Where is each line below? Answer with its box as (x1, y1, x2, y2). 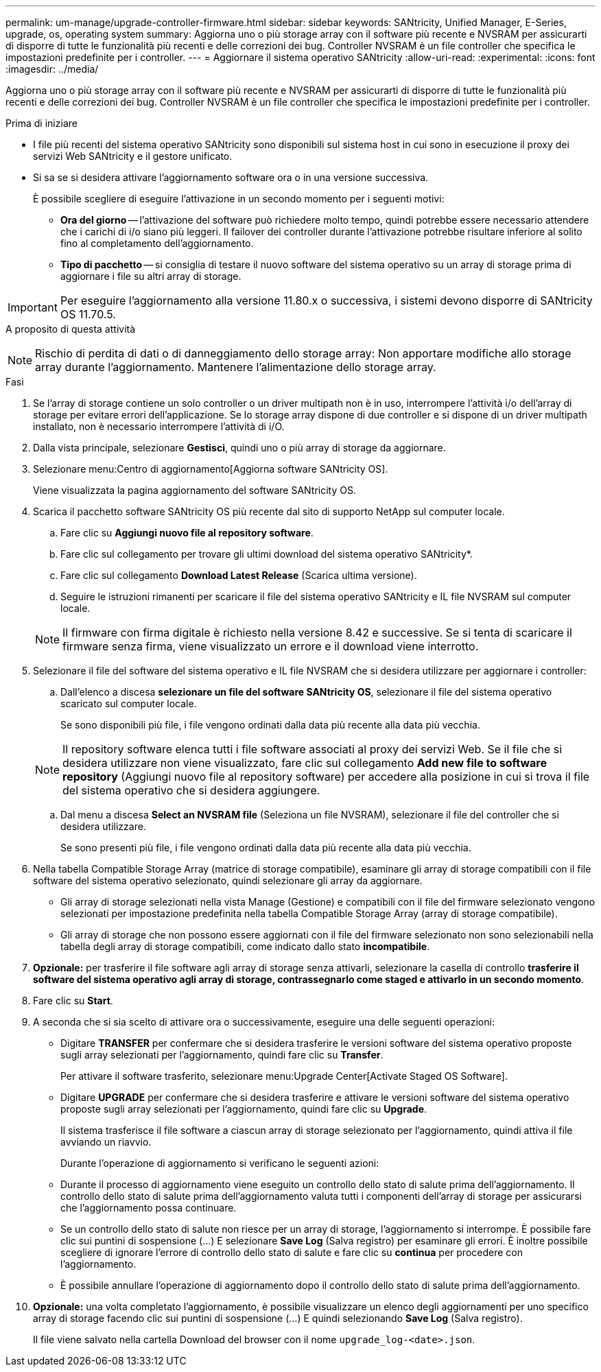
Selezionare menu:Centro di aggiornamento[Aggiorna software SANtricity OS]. (33, 463, 388, 475)
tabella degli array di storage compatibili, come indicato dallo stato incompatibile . (60, 941, 430, 952)
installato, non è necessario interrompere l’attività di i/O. (33, 421, 285, 432)
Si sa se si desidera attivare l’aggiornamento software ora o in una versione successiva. (33, 171, 429, 183)
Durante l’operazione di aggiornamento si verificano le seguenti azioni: (60, 1157, 379, 1169)
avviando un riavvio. (60, 1136, 152, 1148)
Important (8, 300, 58, 314)
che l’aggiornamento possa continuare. (60, 1202, 237, 1214)
